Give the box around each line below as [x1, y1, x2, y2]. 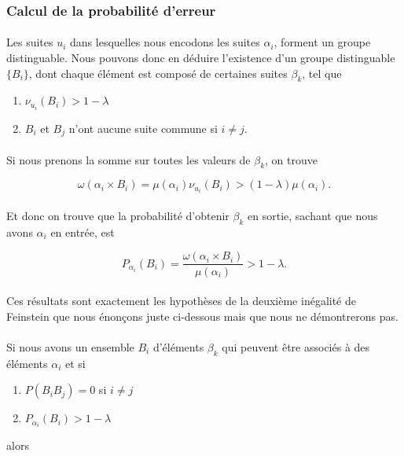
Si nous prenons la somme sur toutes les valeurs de [6, 151, 251, 167]
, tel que [302, 64, 342, 81]
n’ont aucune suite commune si [68, 120, 218, 136]
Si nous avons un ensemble [6, 338, 134, 355]
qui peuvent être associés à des [222, 338, 370, 355]
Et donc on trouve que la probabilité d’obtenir [6, 208, 230, 224]
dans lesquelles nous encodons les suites [70, 34, 260, 50]
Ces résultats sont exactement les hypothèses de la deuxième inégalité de [6, 292, 356, 309]
